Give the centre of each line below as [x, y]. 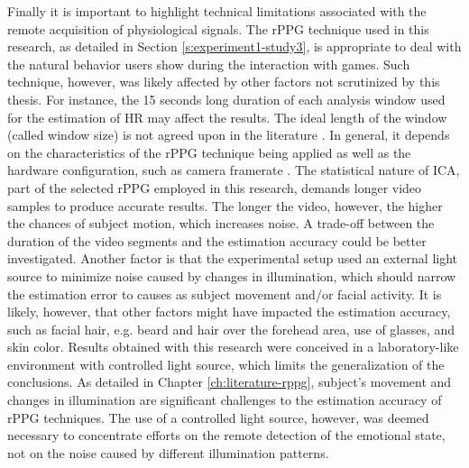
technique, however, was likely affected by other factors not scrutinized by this [224, 82]
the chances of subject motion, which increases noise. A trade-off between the [221, 223]
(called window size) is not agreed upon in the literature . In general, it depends [229, 135]
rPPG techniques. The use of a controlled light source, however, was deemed [218, 417]
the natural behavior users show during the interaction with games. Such [209, 64]
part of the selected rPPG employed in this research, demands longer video [215, 187]
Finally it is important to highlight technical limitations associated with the [217, 11]
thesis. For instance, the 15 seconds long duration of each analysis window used [226, 99]
